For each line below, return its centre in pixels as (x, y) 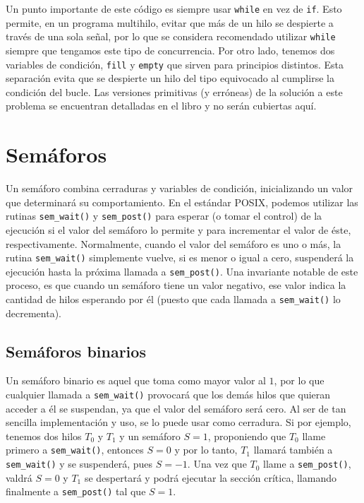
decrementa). (34, 313)
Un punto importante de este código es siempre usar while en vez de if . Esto (174, 8)
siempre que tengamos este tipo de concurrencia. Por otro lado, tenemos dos (170, 50)
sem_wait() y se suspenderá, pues (79, 464)
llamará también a (293, 450)
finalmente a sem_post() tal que (76, 491)
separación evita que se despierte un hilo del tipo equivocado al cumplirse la (170, 78)
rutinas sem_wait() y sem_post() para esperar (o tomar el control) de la (164, 216)
